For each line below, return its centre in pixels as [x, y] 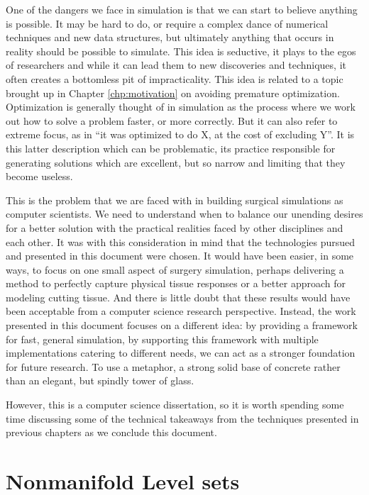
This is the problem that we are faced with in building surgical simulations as [175, 200]
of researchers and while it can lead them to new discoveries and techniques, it [176, 65]
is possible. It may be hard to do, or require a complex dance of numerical [167, 23]
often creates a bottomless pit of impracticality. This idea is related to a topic [175, 78]
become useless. [39, 176]
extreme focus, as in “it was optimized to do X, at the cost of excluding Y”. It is [180, 134]
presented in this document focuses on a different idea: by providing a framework [182, 325]
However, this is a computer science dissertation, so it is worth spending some [175, 405]
